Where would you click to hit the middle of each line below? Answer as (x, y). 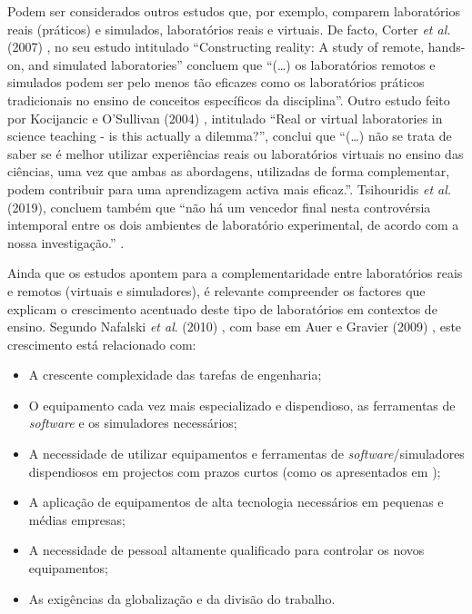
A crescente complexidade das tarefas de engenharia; (175, 375)
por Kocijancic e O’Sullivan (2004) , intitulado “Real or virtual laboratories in (225, 118)
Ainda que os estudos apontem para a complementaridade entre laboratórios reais (235, 273)
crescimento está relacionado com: (102, 344)
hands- (447, 47)
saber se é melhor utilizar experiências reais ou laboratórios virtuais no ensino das (236, 153)
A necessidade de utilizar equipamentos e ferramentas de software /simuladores (246, 454)
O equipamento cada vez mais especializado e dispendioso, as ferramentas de (242, 405)
